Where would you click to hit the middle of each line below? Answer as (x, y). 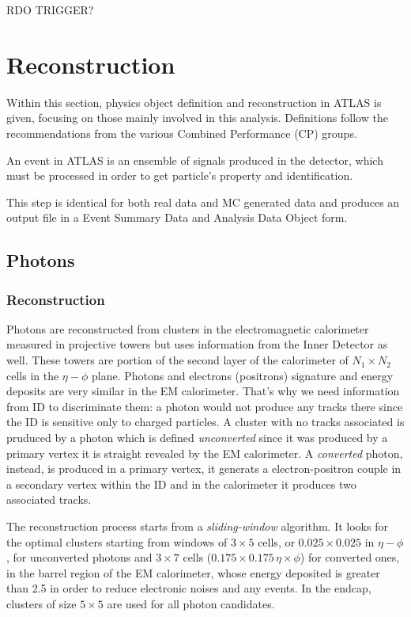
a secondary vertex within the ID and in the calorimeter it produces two (181, 484)
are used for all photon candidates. (191, 603)
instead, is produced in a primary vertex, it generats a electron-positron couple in (204, 468)
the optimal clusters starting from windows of (117, 541)
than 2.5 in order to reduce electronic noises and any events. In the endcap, (189, 588)
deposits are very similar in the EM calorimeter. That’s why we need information (203, 391)
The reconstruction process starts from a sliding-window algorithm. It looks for (197, 526)
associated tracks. (49, 499)
